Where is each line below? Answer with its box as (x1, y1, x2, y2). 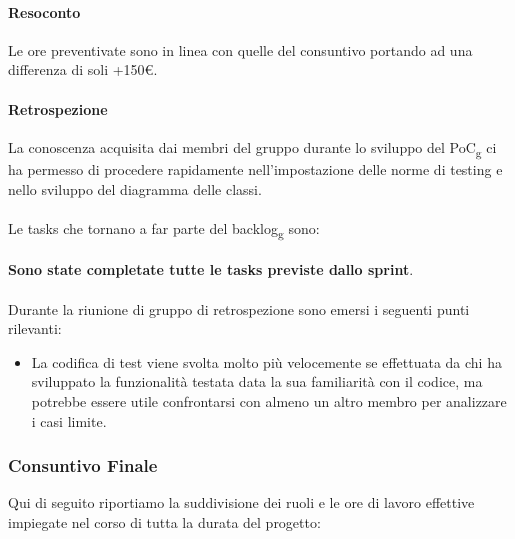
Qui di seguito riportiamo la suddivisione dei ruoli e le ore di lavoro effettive (8, 492, 475, 513)
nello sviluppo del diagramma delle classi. (8, 178, 262, 199)
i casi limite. (31, 410, 107, 431)
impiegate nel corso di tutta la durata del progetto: (8, 511, 321, 532)
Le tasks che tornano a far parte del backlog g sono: (8, 217, 320, 241)
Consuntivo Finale (8, 453, 158, 478)
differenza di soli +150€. (8, 59, 158, 80)
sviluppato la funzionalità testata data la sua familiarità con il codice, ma (31, 371, 483, 392)
